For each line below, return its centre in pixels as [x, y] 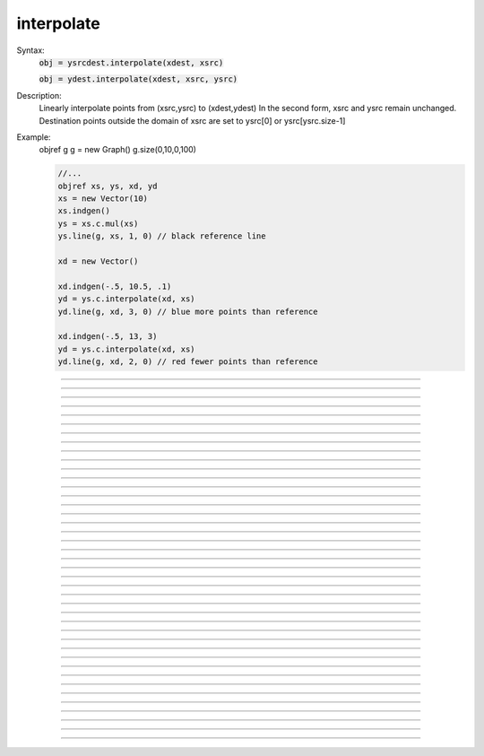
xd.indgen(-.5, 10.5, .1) [115, 286]
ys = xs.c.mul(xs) [98, 223]
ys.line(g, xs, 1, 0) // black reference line [162, 236]
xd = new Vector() [98, 261]
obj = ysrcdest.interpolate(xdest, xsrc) [131, 62]
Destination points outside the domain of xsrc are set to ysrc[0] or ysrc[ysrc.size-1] [192, 120]
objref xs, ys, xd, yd [108, 186]
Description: [39, 95]
